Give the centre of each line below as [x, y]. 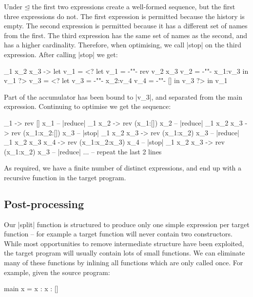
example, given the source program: [57, 272]
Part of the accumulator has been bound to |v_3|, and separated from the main [123, 96]
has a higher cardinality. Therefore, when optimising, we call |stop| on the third [123, 45]
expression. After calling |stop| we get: [61, 54]
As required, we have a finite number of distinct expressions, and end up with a [123, 168]
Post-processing [44, 203]
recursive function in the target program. [65, 177]
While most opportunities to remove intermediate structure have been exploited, [124, 243]
